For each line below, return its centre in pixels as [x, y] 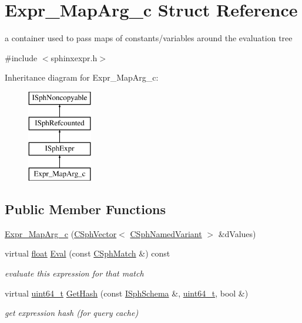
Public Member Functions [85, 209]
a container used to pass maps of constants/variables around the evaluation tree [149, 38]
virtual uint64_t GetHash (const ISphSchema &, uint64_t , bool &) [127, 293]
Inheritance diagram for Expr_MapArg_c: [82, 77]
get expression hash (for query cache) [72, 313]
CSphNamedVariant [166, 233]
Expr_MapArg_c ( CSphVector [61, 233]
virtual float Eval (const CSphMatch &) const [88, 253]
